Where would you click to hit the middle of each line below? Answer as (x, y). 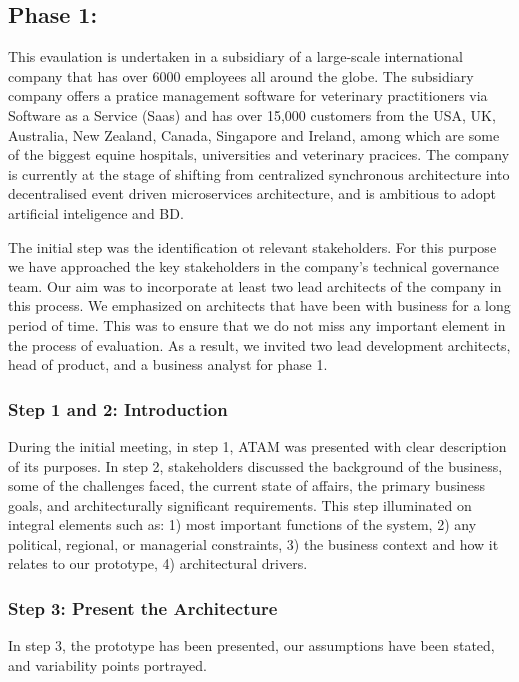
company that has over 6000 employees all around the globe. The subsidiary (241, 75)
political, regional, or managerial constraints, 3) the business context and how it (253, 543)
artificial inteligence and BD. (96, 212)
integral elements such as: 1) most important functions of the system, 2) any (242, 524)
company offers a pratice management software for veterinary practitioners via (248, 95)
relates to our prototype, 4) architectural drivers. (158, 563)
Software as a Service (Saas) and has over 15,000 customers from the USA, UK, (252, 114)
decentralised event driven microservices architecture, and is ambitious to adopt (252, 193)
